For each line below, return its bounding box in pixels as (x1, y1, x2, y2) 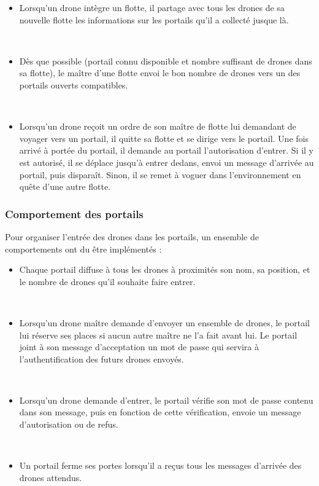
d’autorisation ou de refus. (19, 418, 118, 431)
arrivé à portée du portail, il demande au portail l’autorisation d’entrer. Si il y (19, 144, 313, 157)
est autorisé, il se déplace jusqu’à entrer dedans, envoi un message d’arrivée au (19, 155, 314, 168)
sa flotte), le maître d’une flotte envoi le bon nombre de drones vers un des (19, 66, 301, 79)
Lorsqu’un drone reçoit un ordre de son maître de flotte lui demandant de (19, 120, 296, 133)
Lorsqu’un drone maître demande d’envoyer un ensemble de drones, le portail (19, 316, 310, 329)
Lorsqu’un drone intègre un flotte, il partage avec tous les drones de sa (19, 1, 285, 14)
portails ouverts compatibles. (19, 78, 128, 91)
